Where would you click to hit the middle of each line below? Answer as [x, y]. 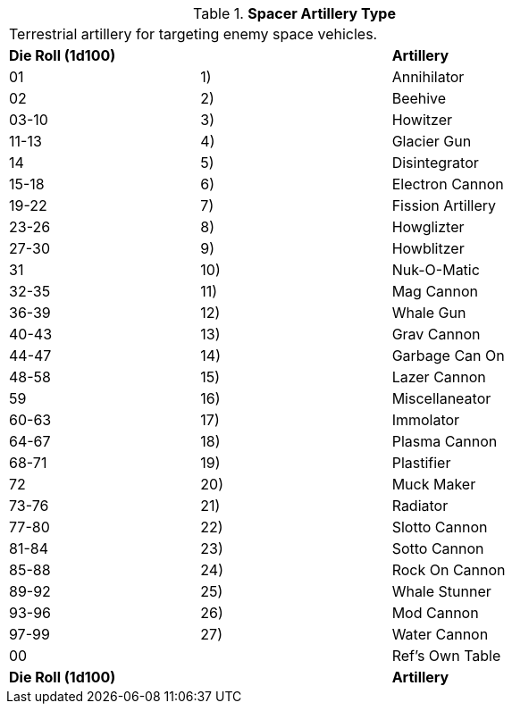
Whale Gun [429, 313]
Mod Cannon [435, 613]
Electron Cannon [448, 184]
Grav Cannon [436, 334]
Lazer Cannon [439, 377]
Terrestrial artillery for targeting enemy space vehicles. [193, 34]
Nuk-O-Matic [436, 270]
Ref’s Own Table [446, 656]
